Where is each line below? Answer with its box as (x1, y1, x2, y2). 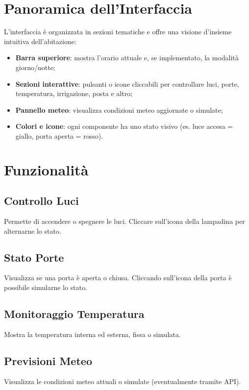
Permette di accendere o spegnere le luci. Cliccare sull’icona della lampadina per (4, 216, 245, 226)
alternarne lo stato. (4, 225, 61, 236)
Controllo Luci (4, 193, 79, 208)
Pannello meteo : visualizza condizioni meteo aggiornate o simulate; (15, 104, 223, 115)
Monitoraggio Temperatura (4, 306, 145, 321)
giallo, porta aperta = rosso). (15, 130, 103, 141)
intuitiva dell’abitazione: (4, 36, 76, 46)
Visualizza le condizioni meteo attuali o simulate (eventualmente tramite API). (4, 376, 241, 386)
